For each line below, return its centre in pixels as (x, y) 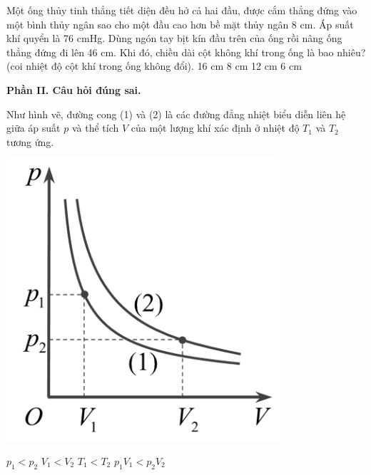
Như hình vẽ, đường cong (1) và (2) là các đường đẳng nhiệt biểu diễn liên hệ (176, 114)
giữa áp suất (34, 128)
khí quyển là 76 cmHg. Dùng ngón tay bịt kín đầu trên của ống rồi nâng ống (174, 38)
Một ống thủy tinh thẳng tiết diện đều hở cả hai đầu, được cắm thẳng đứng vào (182, 10)
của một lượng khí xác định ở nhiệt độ (215, 128)
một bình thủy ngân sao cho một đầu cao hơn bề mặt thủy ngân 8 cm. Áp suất (180, 24)
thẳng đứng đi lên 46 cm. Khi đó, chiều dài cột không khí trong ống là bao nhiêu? (186, 52)
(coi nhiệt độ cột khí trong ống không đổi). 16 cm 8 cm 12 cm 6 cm (154, 66)
